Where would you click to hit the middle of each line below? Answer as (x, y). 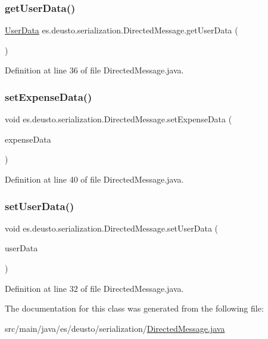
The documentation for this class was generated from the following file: (134, 308)
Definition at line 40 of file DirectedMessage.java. (94, 179)
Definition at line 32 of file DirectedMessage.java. (94, 288)
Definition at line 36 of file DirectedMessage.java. (94, 70)
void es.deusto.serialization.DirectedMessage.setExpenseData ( (119, 119)
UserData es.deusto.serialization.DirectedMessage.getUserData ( (121, 30)
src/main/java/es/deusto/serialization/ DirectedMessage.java (115, 328)
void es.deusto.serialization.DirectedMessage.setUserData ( (112, 228)
